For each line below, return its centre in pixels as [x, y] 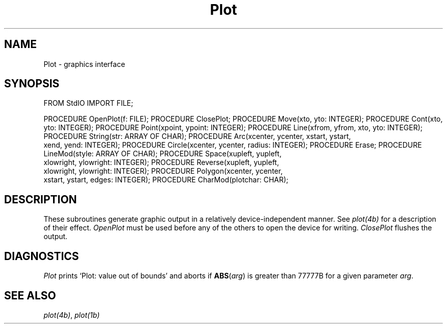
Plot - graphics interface [84, 64]
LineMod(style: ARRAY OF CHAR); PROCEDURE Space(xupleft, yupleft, [163, 154]
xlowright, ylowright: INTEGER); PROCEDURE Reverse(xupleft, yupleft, [161, 162]
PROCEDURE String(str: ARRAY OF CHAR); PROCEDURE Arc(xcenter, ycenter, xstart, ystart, [197, 136]
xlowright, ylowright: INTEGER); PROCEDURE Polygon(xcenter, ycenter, [163, 171]
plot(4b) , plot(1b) [72, 315]
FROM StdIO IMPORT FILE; [88, 103]
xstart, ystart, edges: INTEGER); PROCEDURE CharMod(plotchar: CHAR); [166, 180]
